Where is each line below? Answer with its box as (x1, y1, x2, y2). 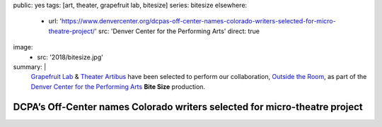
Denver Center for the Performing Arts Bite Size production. (30, 82, 205, 91)
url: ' (48, 17, 62, 25)
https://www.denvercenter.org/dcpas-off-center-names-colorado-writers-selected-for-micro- (61, 17, 336, 25)
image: (13, 43, 33, 52)
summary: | (13, 62, 47, 71)
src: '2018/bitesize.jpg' (37, 53, 104, 61)
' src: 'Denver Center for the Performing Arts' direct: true (94, 27, 260, 35)
